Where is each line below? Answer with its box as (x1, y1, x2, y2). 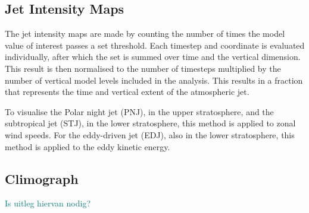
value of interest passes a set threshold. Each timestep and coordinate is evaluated (5, 39, 305, 51)
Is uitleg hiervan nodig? (5, 197, 91, 209)
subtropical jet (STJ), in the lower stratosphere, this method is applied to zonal (5, 117, 296, 129)
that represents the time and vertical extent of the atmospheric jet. (5, 85, 249, 98)
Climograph (5, 169, 79, 187)
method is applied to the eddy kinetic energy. (5, 140, 170, 152)
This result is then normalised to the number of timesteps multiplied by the (5, 62, 281, 74)
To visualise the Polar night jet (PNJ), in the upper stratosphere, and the (5, 105, 274, 117)
